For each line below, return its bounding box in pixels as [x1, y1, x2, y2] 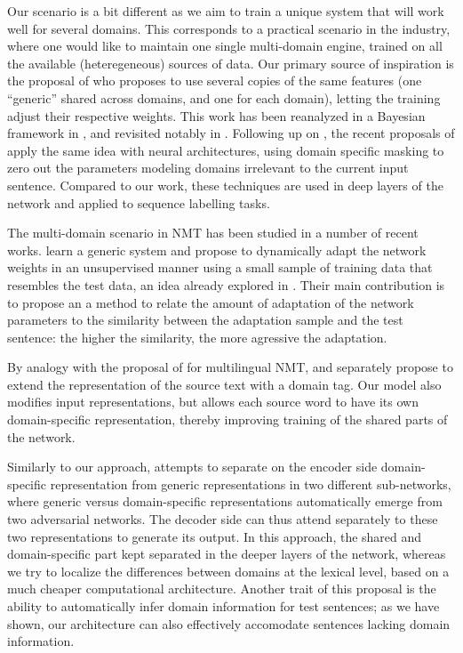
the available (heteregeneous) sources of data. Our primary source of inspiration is [7, 53, 454, 72]
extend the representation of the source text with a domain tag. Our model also [7, 375, 442, 393]
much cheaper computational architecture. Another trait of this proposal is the [7, 579, 436, 598]
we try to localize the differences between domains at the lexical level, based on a [7, 561, 450, 580]
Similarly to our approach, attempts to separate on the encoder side [7, 457, 378, 476]
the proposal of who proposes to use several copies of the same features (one [7, 71, 422, 90]
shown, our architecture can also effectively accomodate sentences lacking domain [7, 614, 451, 633]
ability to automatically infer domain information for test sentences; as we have [7, 597, 440, 615]
